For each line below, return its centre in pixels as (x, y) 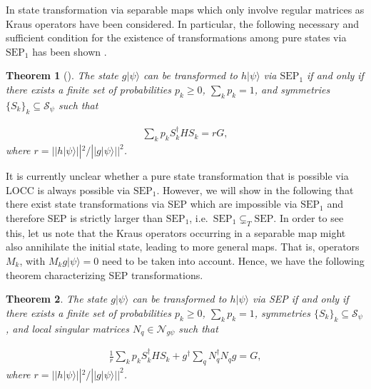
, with (32, 260)
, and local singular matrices (67, 328)
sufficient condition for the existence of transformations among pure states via (176, 37)
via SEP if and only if (301, 299)
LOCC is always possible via (68, 190)
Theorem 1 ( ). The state (62, 75)
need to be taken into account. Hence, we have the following (233, 260)
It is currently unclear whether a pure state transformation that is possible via (177, 176)
